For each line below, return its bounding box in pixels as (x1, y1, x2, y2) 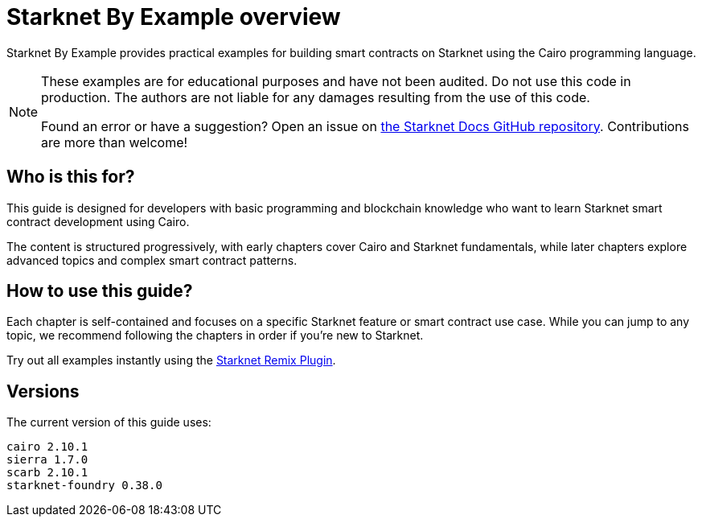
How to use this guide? (6, 281, 193, 302)
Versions (6, 381, 80, 402)
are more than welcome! (41, 134, 188, 150)
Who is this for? (6, 167, 135, 187)
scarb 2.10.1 (6, 466, 88, 480)
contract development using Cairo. (6, 214, 190, 229)
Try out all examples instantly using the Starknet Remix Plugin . (6, 353, 336, 368)
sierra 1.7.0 (6, 453, 88, 467)
